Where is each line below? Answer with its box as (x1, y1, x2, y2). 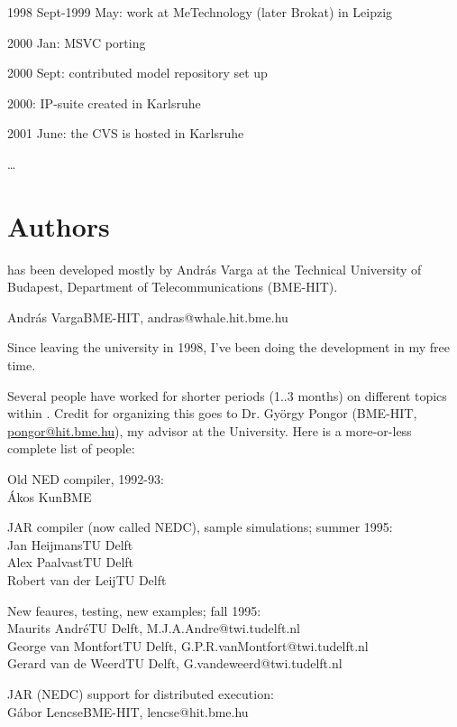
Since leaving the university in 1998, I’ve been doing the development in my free (7, 338, 450, 357)
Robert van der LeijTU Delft (7, 571, 167, 589)
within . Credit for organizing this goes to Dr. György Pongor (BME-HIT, (7, 404, 417, 423)
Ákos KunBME (7, 487, 92, 506)
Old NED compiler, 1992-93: (7, 470, 164, 489)
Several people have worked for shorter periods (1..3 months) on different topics (7, 386, 447, 405)
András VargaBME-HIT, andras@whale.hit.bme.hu (7, 307, 288, 326)
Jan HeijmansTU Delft (7, 535, 133, 554)
